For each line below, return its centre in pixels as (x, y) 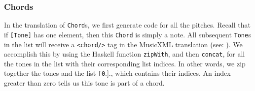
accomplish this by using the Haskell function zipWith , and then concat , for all (125, 54)
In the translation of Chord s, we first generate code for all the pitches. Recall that (127, 25)
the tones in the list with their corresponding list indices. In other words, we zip (125, 63)
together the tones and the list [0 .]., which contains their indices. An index (117, 73)
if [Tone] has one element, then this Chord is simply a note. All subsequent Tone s (127, 34)
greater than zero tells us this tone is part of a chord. (84, 83)
